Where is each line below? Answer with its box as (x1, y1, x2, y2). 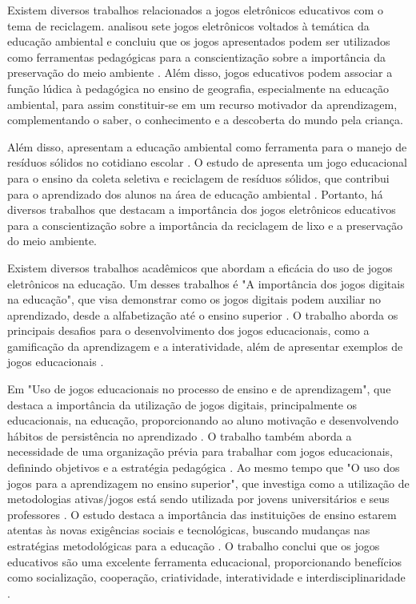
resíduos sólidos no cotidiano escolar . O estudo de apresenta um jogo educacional (7, 154, 407, 171)
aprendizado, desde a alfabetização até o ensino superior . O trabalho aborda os (7, 306, 398, 323)
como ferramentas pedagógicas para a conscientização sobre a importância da (7, 48, 386, 65)
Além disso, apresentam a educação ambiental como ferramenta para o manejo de (7, 138, 407, 155)
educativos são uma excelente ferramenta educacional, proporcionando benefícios (7, 553, 402, 570)
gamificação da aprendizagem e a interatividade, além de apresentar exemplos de (7, 337, 403, 354)
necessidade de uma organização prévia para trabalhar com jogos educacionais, (7, 443, 393, 460)
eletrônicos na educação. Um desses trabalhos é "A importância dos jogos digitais (7, 275, 405, 292)
